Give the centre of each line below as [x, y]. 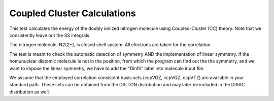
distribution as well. [30, 92]
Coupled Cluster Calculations [73, 13]
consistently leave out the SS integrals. [50, 35]
